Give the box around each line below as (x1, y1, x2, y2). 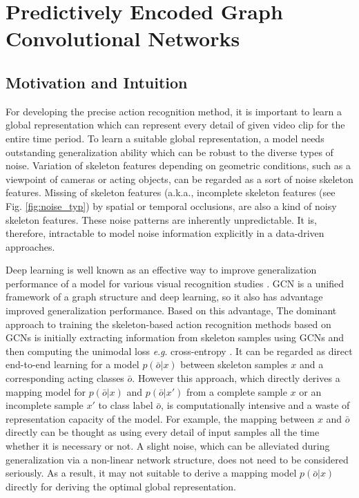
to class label (98, 398, 153, 412)
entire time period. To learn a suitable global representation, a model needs (6, 131, 324, 145)
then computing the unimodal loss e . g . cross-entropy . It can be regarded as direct (6, 343, 353, 358)
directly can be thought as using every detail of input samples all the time (6, 425, 320, 439)
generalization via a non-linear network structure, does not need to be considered (6, 452, 349, 466)
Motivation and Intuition (6, 71, 188, 93)
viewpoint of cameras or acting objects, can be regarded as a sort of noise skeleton (6, 171, 353, 186)
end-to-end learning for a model (6, 357, 139, 372)
